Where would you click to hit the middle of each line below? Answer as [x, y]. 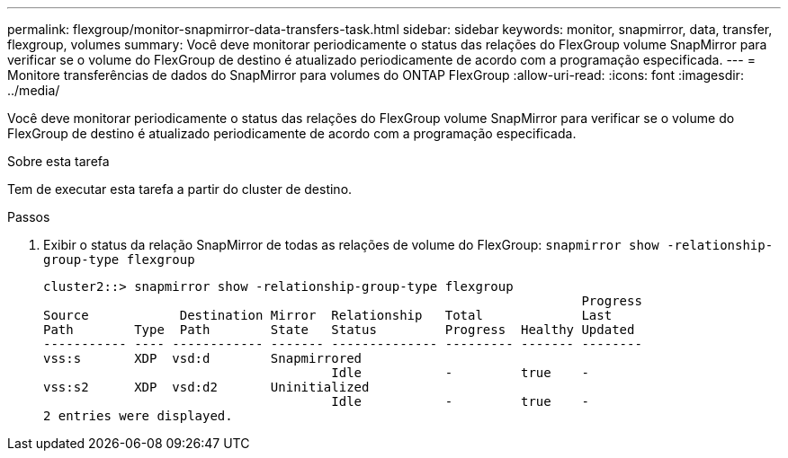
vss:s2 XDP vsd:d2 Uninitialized [206, 387]
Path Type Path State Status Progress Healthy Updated [339, 330]
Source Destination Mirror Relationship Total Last [328, 315]
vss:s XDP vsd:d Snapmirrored [203, 358]
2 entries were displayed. [138, 416]
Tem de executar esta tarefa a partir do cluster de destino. [180, 189]
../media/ [34, 90]
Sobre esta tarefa [58, 161]
